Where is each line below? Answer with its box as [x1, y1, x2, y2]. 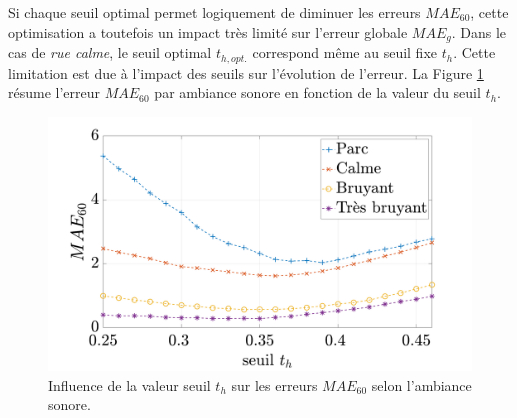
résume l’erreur [8, 82, 101, 103]
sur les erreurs [231, 374, 318, 395]
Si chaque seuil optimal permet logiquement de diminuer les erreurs [8, 2, 421, 22]
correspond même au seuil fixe [252, 42, 438, 63]
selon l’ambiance [371, 374, 472, 395]
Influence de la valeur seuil [48, 374, 211, 395]
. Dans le [451, 21, 507, 42]
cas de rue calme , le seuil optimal [8, 42, 212, 63]
